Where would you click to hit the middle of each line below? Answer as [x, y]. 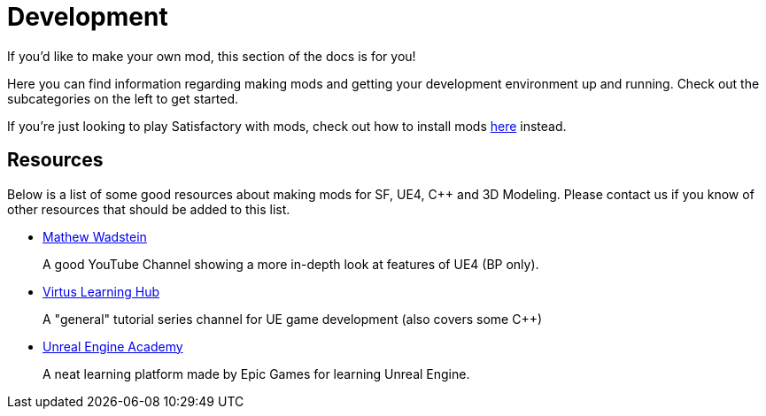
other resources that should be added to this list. [149, 209]
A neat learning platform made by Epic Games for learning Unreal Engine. [256, 374]
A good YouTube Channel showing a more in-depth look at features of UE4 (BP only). [291, 264]
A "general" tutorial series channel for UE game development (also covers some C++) [293, 319]
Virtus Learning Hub [101, 291]
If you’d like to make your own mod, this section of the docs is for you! [212, 56]
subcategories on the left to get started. [123, 98]
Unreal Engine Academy [113, 346]
